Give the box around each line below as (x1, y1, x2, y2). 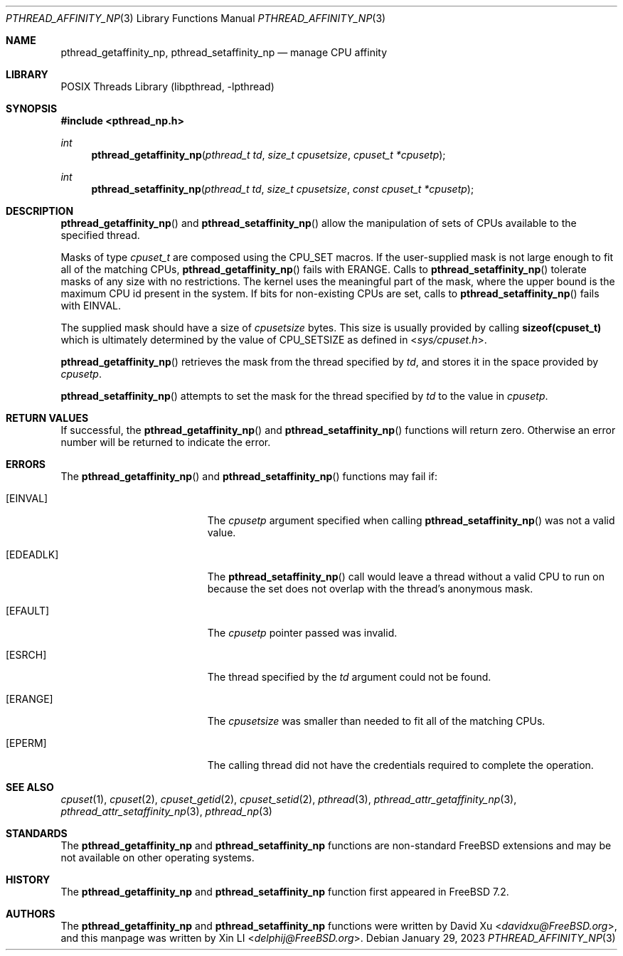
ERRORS (6, 458, 46, 470)
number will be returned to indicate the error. (60, 436, 271, 448)
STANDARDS (6, 827, 68, 839)
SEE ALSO (6, 781, 54, 793)
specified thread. (60, 229, 140, 241)
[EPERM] (6, 737, 47, 749)
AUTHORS (6, 908, 55, 920)
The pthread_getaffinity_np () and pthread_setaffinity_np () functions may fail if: (60, 470, 437, 482)
